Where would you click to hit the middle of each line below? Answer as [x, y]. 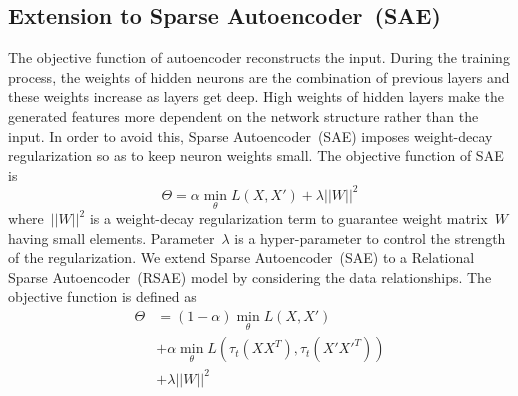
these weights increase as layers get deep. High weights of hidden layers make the [256, 96]
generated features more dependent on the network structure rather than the [243, 115]
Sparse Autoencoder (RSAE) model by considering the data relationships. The [250, 276]
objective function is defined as [102, 296]
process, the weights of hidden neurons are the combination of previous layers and [259, 76]
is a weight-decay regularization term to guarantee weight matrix [288, 218]
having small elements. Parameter [111, 237]
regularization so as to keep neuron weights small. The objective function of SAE [256, 155]
